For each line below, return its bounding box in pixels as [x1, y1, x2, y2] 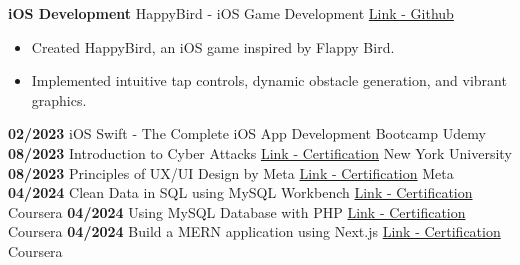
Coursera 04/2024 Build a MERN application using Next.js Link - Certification [8, 221, 501, 242]
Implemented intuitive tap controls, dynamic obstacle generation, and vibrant [31, 70, 507, 91]
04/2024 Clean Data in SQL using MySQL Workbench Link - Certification [8, 182, 473, 203]
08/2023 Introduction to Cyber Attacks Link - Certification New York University [8, 142, 512, 163]
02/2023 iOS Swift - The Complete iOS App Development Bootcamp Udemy [8, 123, 486, 144]
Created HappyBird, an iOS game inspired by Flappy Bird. [31, 36, 395, 57]
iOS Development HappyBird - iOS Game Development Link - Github [8, 3, 454, 23]
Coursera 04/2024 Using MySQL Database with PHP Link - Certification [8, 201, 466, 222]
